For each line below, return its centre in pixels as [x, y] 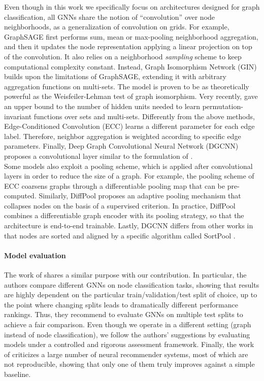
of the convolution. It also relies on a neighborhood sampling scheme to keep [123, 56]
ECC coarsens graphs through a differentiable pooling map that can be [114, 185]
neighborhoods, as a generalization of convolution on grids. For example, [117, 27]
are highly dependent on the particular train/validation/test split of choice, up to [131, 295]
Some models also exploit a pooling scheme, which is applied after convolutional [128, 166]
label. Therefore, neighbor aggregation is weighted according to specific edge [123, 136]
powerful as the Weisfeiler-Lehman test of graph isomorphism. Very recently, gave [131, 96]
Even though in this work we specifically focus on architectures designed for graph [132, 7]
